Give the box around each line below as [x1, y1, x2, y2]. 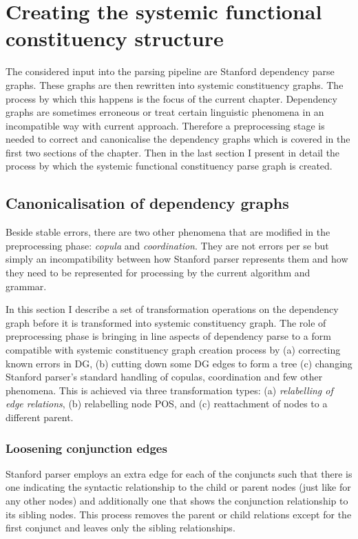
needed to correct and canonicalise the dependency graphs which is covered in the [6, 132, 350, 146]
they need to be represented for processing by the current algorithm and [6, 265, 310, 280]
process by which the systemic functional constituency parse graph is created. [6, 159, 333, 173]
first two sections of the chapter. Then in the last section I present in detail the [6, 145, 340, 159]
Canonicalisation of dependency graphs [6, 192, 289, 214]
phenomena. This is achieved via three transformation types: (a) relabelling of [6, 383, 333, 397]
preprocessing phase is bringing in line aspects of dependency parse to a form [6, 329, 331, 343]
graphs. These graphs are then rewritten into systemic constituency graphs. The [6, 77, 344, 92]
